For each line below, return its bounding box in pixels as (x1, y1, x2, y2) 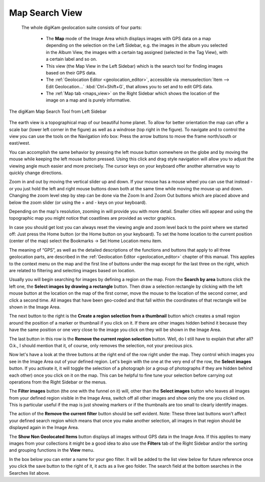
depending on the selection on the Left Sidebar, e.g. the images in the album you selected (46, 42, 228, 49)
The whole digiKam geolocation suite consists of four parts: (21, 25, 142, 30)
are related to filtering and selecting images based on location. (9, 268, 136, 274)
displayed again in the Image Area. (9, 425, 79, 431)
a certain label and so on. (46, 56, 97, 62)
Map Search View (9, 7, 83, 18)
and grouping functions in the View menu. (9, 447, 95, 453)
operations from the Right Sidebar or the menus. (9, 379, 107, 385)
